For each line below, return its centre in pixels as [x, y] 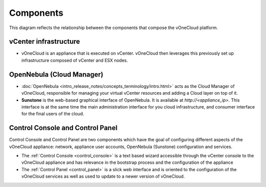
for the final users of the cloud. [53, 114]
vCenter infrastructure [45, 42]
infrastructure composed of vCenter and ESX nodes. [75, 60]
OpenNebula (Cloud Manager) [56, 74]
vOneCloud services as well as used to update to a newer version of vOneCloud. [103, 176]
